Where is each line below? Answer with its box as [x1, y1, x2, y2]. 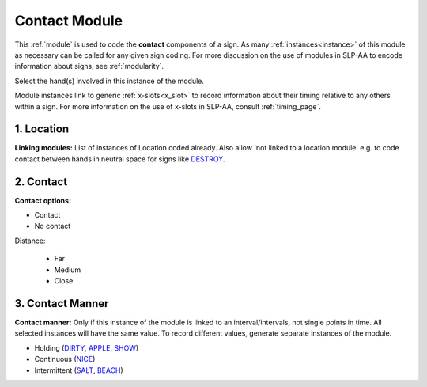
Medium [54, 265, 81, 275]
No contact [34, 222, 71, 231]
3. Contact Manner [14, 297, 109, 310]
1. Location [14, 123, 70, 136]
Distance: [14, 236, 46, 245]
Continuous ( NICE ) [34, 355, 96, 364]
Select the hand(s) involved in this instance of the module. [14, 76, 205, 85]
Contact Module [14, 12, 123, 29]
